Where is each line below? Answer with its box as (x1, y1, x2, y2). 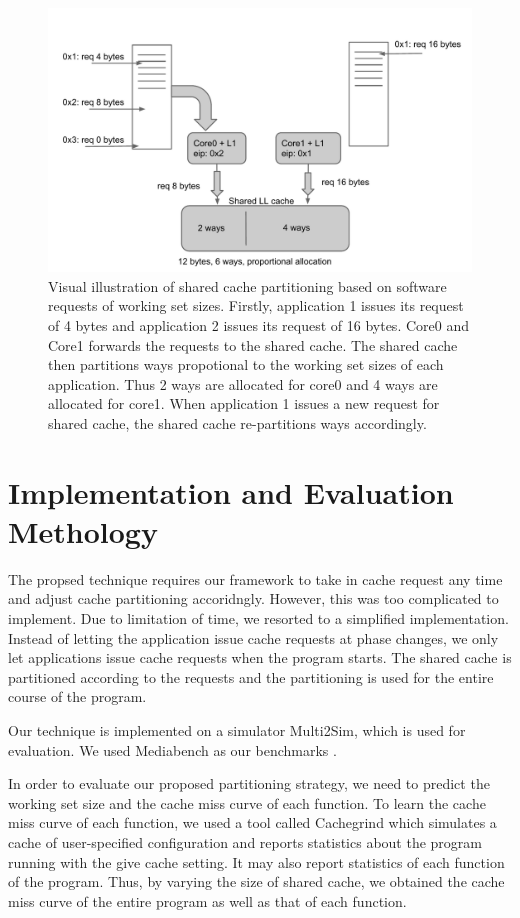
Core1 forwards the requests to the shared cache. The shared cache (48, 334, 458, 355)
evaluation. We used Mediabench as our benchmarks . (8, 739, 337, 760)
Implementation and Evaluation (8, 471, 454, 512)
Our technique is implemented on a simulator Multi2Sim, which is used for (8, 719, 466, 740)
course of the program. (8, 686, 147, 707)
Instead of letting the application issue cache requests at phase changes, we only (8, 627, 499, 648)
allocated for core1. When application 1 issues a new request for (48, 393, 440, 414)
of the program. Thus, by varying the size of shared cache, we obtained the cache (8, 871, 505, 892)
